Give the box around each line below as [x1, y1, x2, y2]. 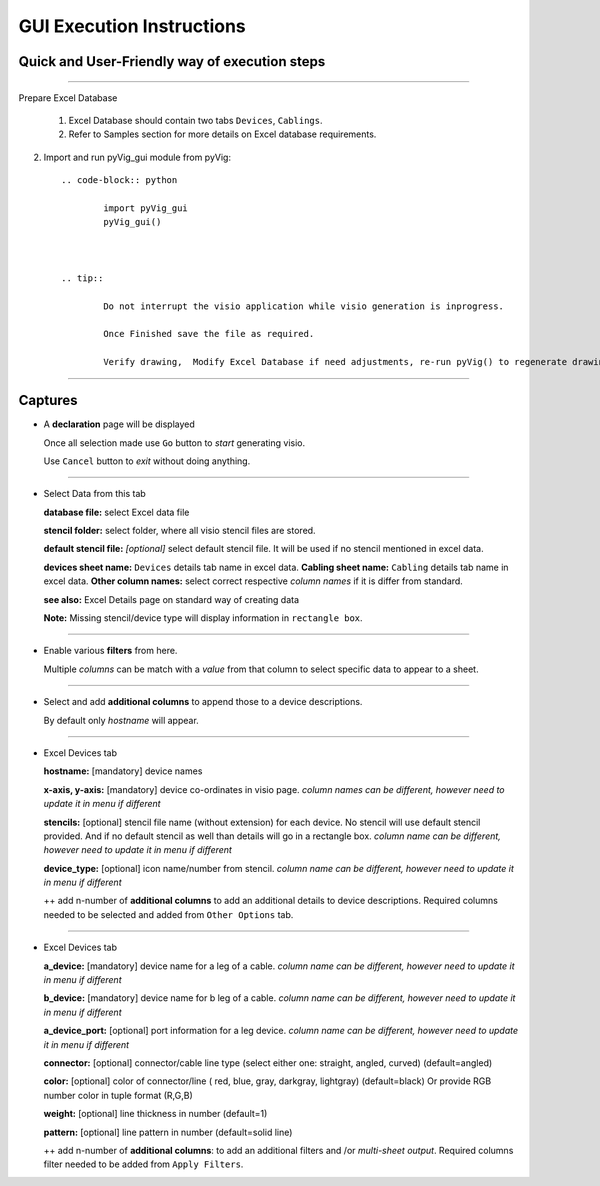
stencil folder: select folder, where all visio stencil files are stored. [43, 525, 316, 537]
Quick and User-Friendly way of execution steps [18, 53, 326, 70]
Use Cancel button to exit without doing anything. [43, 455, 251, 467]
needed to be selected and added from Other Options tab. [43, 908, 294, 920]
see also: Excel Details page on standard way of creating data [43, 593, 300, 605]
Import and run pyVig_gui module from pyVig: [43, 151, 232, 163]
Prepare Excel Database [18, 91, 118, 104]
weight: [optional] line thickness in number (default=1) [43, 1108, 268, 1120]
